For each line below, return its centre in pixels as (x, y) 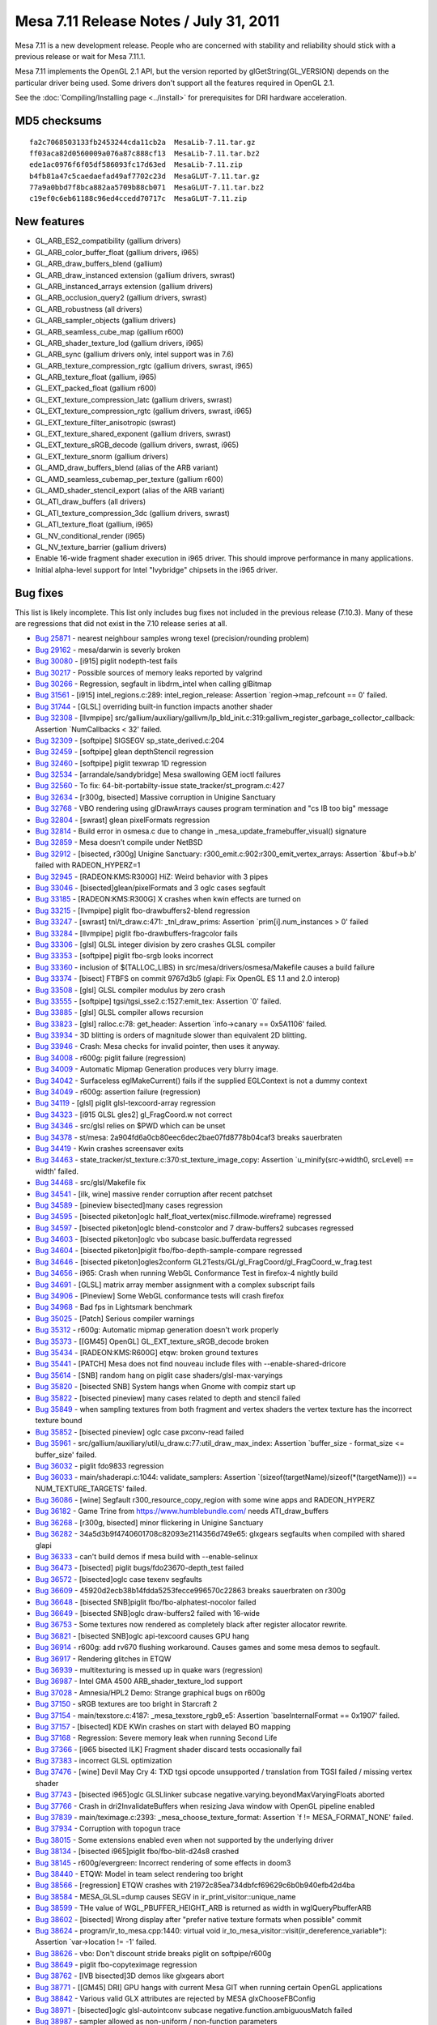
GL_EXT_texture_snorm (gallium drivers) (102, 456)
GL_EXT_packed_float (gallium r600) (96, 388)
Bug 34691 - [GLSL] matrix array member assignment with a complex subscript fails (175, 1285)
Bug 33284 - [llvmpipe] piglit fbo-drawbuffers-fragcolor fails (136, 933)
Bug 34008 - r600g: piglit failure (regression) (110, 1058)
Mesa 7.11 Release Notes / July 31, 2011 (147, 21)
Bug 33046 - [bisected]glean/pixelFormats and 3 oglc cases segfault (151, 888)
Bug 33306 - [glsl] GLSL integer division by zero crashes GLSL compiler (155, 944)
